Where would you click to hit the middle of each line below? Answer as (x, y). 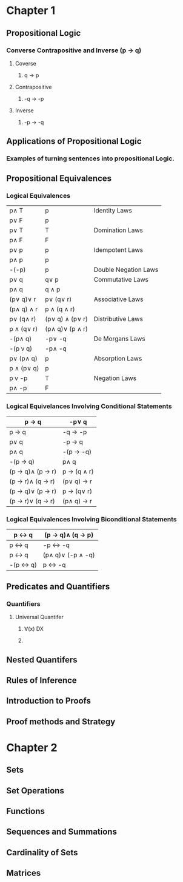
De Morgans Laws (119, 339)
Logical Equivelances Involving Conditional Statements (89, 406)
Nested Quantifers (42, 660)
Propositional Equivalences (59, 178)
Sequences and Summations (62, 832)
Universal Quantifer (39, 617)
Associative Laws (118, 299)
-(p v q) (21, 348)
